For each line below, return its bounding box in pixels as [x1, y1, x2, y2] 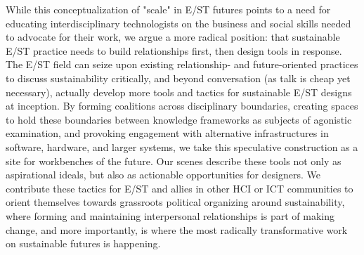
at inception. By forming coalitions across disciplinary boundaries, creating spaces [6, 98, 358, 113]
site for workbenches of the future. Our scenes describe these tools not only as [6, 153, 342, 168]
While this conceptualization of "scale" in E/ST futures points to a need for [6, 2, 331, 16]
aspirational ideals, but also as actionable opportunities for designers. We [6, 167, 320, 182]
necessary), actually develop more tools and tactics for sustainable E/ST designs [6, 84, 352, 99]
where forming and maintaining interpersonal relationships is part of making [6, 208, 335, 223]
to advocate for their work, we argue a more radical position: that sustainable [6, 30, 340, 44]
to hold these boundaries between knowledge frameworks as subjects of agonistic [6, 112, 352, 126]
